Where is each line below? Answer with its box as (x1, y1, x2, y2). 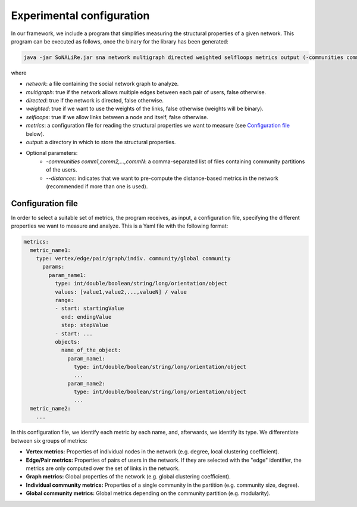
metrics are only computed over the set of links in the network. (26, 465, 180, 472)
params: (42, 263, 65, 270)
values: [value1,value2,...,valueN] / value (54, 288, 187, 295)
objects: (54, 338, 80, 345)
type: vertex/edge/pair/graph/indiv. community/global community (36, 255, 231, 262)
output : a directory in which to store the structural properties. (26, 139, 176, 146)
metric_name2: (30, 405, 71, 412)
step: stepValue (61, 322, 109, 329)
